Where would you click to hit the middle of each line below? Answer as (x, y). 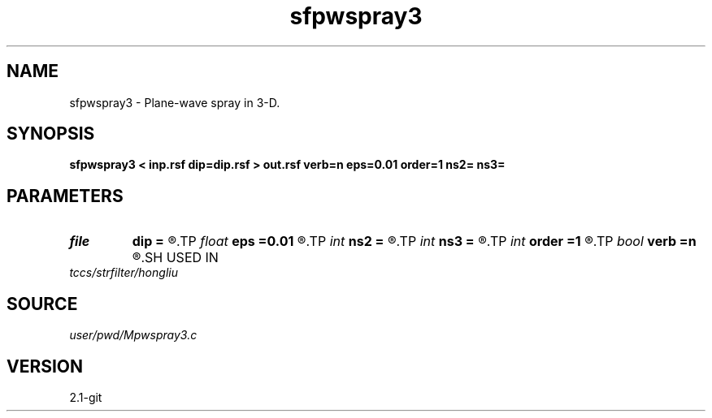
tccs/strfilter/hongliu (124, 273)
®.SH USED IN (175, 258)
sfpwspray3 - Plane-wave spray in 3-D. (175, 102)
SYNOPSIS (51, 134)
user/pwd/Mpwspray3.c (133, 335)
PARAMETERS (65, 196)
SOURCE (42, 304)
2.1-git (86, 397)
